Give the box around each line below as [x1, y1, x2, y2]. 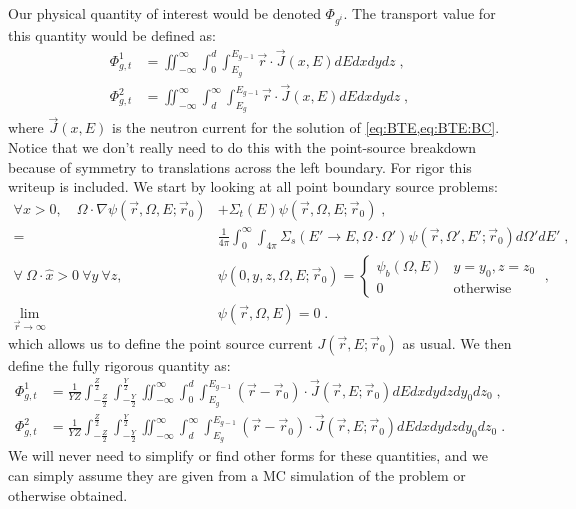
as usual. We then [402, 332, 512, 353]
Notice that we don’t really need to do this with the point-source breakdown [8, 137, 477, 158]
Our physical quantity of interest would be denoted [8, 3, 321, 23]
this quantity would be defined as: [8, 24, 216, 45]
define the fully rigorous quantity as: [8, 354, 231, 375]
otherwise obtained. [8, 484, 128, 505]
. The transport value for [343, 3, 496, 23]
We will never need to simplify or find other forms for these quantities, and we [8, 445, 489, 466]
